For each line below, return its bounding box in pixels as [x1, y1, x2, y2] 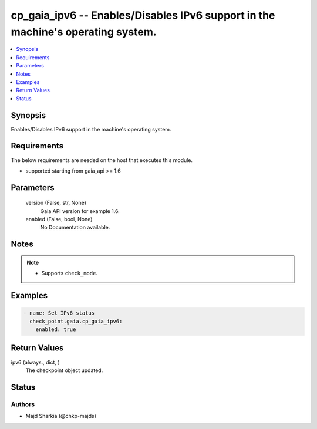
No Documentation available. [40, 224, 110, 231]
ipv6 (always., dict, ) [11, 359, 60, 366]
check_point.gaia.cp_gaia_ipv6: [29, 317, 123, 325]
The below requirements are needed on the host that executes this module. [11, 156, 193, 164]
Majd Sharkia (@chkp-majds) [25, 413, 97, 420]
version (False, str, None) [25, 200, 86, 207]
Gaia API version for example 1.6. [40, 207, 120, 214]
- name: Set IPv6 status [23, 310, 95, 316]
